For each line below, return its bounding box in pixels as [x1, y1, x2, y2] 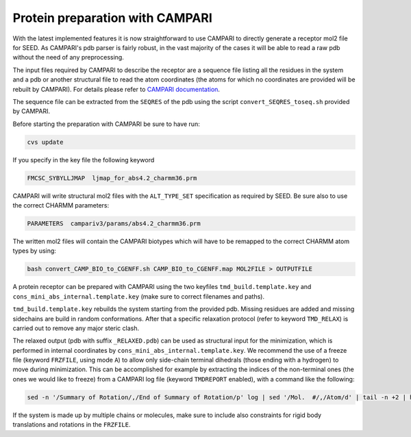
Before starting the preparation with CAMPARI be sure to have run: [12, 120, 200, 128]
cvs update [27, 138, 64, 146]
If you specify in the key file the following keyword [12, 155, 155, 164]
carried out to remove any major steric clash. [12, 324, 140, 332]
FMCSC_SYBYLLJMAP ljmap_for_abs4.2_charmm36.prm [27, 174, 197, 182]
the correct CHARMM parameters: [12, 201, 110, 209]
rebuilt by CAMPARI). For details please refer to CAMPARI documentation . [12, 85, 221, 93]
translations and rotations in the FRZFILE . [12, 421, 131, 429]
